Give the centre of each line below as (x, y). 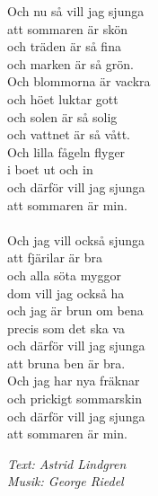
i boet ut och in (50, 169)
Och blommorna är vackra (79, 81)
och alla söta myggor (64, 275)
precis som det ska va (66, 328)
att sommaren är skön (67, 28)
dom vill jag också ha (66, 292)
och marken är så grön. (70, 63)
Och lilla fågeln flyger (66, 151)
